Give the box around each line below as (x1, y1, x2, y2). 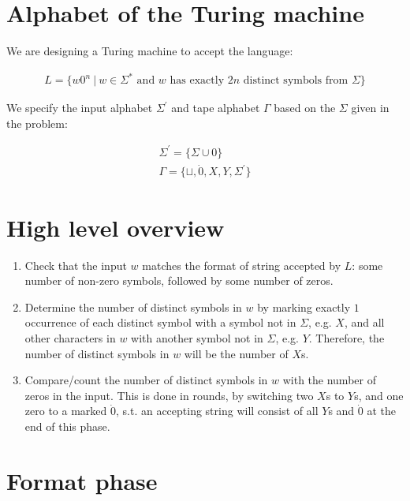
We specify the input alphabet (6, 99, 153, 116)
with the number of (282, 372, 376, 388)
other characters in (24, 330, 116, 346)
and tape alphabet (171, 99, 260, 116)
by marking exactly (257, 298, 351, 315)
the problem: (6, 114, 68, 131)
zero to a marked (24, 402, 107, 419)
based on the (274, 99, 336, 116)
